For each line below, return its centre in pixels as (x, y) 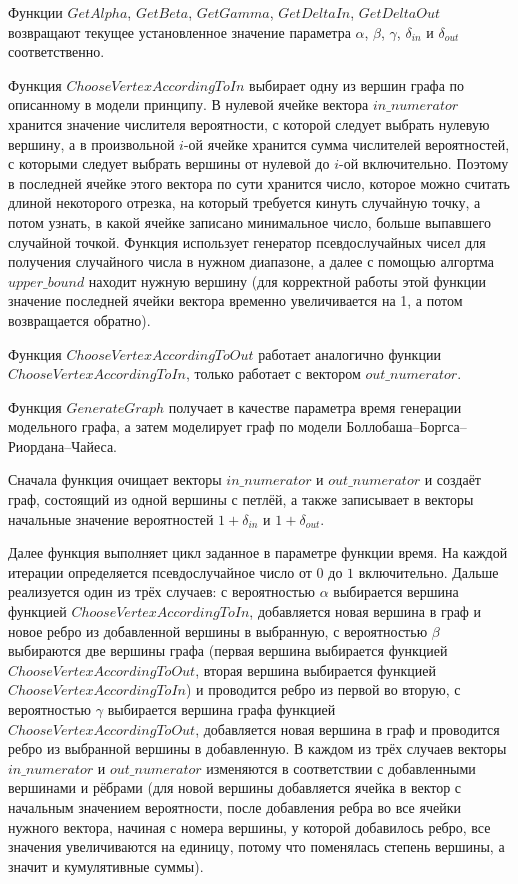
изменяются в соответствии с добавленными (341, 767)
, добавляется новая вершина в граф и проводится (347, 728)
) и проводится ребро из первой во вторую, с (323, 689)
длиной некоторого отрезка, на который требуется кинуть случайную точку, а (244, 202)
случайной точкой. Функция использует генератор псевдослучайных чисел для (247, 241)
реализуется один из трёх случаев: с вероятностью (162, 591)
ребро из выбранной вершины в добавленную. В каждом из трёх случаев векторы (257, 748)
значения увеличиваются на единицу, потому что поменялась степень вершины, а (256, 846)
